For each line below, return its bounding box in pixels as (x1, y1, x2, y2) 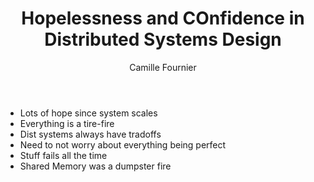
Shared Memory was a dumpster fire (19, 160, 172, 172)
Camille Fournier (129, 61, 197, 73)
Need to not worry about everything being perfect (19, 138, 227, 151)
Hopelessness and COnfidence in (21, 7, 305, 30)
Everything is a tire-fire (19, 117, 115, 129)
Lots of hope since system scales (19, 107, 158, 119)
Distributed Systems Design (44, 28, 282, 51)
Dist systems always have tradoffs (19, 128, 162, 140)
